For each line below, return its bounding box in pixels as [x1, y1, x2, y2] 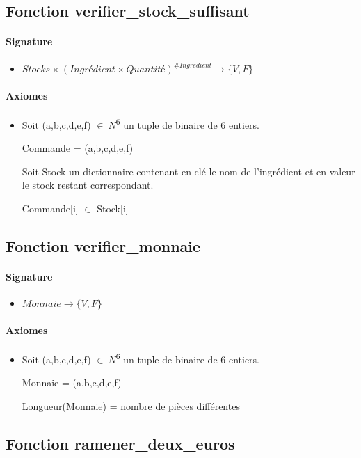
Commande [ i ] [22, 200, 79, 215]
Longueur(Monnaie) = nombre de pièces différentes [22, 398, 240, 413]
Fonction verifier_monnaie [6, 235, 201, 256]
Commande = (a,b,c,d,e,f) [22, 141, 134, 155]
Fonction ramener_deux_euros [6, 432, 235, 454]
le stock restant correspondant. [22, 177, 154, 192]
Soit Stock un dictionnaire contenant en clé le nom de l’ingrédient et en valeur [22, 164, 355, 178]
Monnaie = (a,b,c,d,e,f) [22, 375, 122, 390]
